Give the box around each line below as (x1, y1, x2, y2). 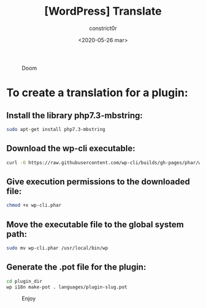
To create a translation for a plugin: (6, 86, 188, 100)
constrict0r (88, 24, 118, 32)
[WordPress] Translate (44, 4, 162, 18)
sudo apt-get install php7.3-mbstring (6, 126, 105, 132)
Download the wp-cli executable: (6, 143, 136, 154)
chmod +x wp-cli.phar (6, 202, 62, 209)
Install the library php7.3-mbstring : (6, 110, 143, 121)
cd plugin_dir (6, 278, 43, 284)
